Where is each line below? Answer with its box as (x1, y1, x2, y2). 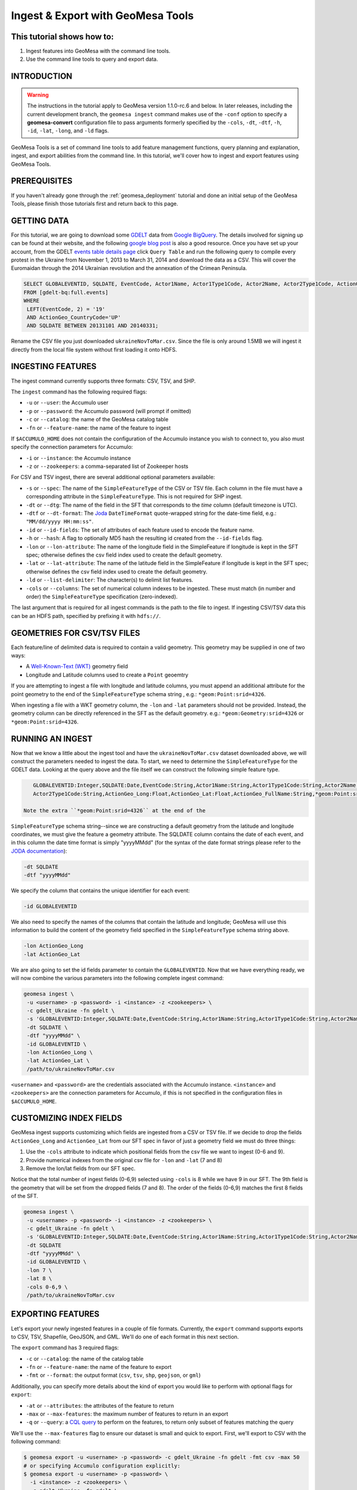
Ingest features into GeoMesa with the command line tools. (26, 48, 171, 55)
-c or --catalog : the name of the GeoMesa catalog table (26, 416, 169, 423)
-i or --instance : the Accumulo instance (26, 454, 131, 461)
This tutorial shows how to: (11, 32, 114, 42)
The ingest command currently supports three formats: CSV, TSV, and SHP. (11, 377, 196, 384)
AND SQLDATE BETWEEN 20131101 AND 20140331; (27, 322, 159, 329)
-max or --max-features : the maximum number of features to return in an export (26, 1410, 228, 1418)
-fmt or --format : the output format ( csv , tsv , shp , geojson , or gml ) (26, 1371, 201, 1379)
